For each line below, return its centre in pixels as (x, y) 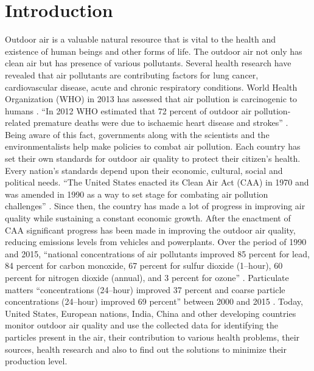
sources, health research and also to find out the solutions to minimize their (146, 349)
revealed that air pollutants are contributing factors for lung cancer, (132, 75)
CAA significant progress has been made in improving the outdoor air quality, (150, 230)
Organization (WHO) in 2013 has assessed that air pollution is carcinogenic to (151, 99)
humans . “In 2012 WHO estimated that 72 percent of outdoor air (128, 110)
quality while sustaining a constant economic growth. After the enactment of (148, 218)
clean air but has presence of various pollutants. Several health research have (148, 63)
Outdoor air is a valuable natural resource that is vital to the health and (140, 39)
